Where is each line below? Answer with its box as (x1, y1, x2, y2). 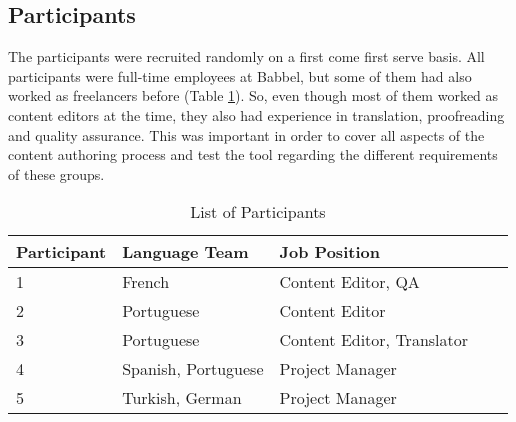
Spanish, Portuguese (122, 357, 264, 381)
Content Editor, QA (279, 270, 420, 294)
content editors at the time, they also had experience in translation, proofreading (8, 104, 505, 125)
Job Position (279, 240, 380, 264)
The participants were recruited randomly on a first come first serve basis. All (8, 46, 485, 67)
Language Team (122, 240, 249, 264)
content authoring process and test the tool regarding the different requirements (8, 144, 498, 165)
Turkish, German (122, 386, 242, 410)
